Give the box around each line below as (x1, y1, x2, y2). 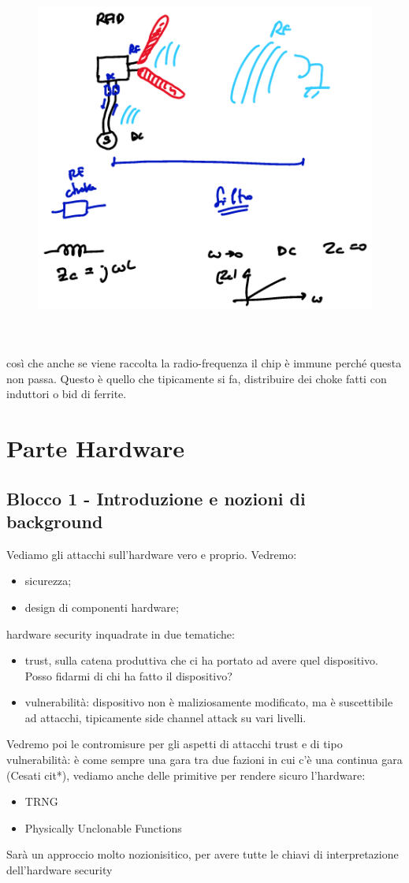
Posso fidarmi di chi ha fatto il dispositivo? (24, 667, 232, 684)
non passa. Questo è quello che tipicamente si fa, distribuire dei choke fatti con (6, 370, 387, 386)
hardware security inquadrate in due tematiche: (6, 625, 235, 642)
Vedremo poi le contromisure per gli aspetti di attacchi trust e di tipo (6, 736, 343, 752)
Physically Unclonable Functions (24, 819, 182, 836)
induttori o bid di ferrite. (6, 386, 127, 402)
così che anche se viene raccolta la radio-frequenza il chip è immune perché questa (6, 354, 402, 371)
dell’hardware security (6, 862, 113, 878)
